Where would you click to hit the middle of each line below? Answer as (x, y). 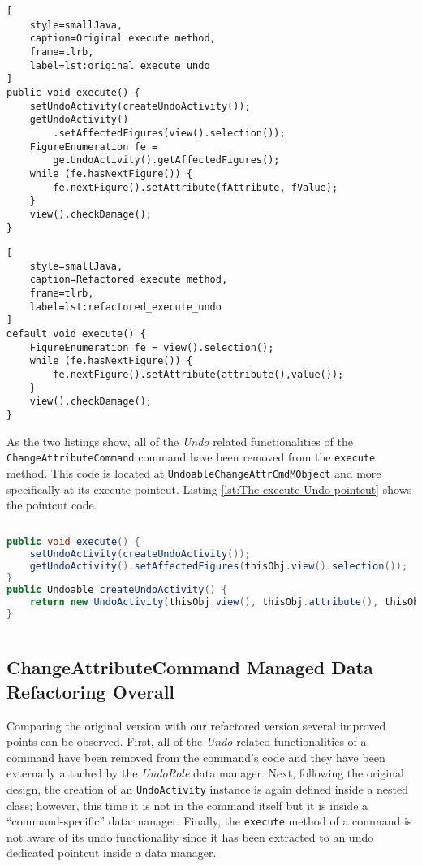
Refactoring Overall (91, 691)
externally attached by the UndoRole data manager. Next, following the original (205, 773)
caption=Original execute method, (123, 39)
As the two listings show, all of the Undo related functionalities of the (180, 441)
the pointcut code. (52, 505)
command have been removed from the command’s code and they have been (196, 757)
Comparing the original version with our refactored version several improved (196, 725)
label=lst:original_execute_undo (120, 65)
